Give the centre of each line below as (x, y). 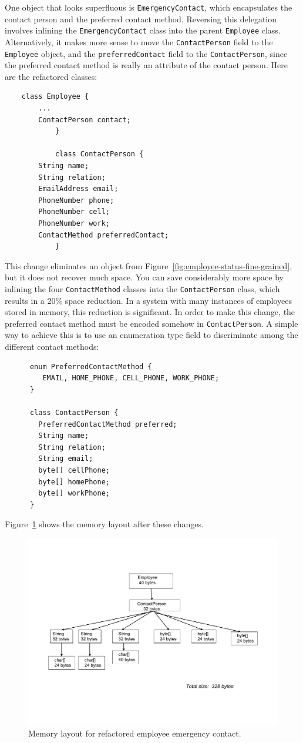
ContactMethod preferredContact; (104, 235)
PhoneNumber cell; (74, 212)
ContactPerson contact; (85, 120)
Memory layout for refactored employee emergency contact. (135, 733)
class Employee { (55, 97)
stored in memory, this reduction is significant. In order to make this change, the (150, 312)
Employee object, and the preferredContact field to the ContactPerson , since (146, 53)
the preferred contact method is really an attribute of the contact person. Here (146, 65)
